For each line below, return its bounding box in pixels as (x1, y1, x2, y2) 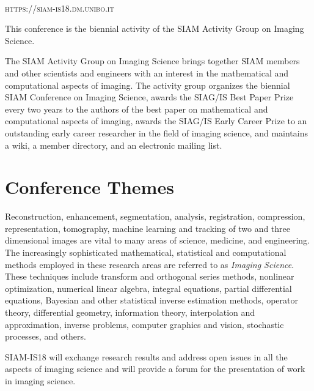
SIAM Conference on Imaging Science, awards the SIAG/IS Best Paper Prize (5, 91, 294, 103)
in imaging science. (5, 374, 76, 387)
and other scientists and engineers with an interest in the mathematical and (5, 66, 289, 79)
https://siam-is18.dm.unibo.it (5, 1, 114, 14)
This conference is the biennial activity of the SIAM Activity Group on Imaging (5, 22, 304, 35)
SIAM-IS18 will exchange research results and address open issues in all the (5, 350, 288, 363)
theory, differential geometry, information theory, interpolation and (5, 306, 255, 318)
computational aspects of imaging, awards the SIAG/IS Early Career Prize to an (5, 114, 307, 127)
